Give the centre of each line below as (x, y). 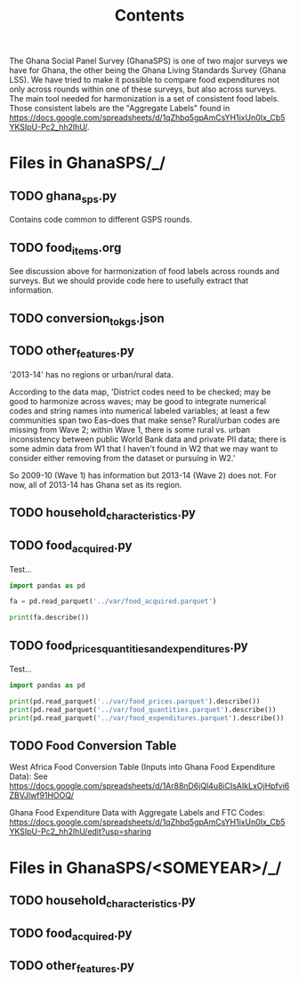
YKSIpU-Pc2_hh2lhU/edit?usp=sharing (81, 832)
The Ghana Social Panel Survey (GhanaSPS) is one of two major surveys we (149, 61)
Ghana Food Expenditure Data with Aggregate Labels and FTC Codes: (137, 813)
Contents (149, 16)
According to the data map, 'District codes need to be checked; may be (140, 392)
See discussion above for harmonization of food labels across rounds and (145, 272)
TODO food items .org (65, 248)
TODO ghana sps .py (63, 197)
